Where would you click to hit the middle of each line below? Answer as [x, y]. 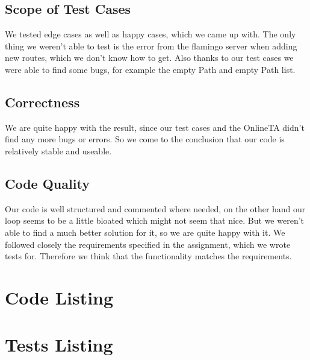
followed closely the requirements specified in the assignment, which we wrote [148, 244]
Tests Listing [59, 345]
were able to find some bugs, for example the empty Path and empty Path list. [150, 69]
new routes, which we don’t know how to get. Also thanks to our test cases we [149, 58]
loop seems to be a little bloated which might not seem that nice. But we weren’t [154, 220]
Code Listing [59, 297]
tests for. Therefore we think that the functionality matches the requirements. [148, 256]
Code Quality [47, 183]
